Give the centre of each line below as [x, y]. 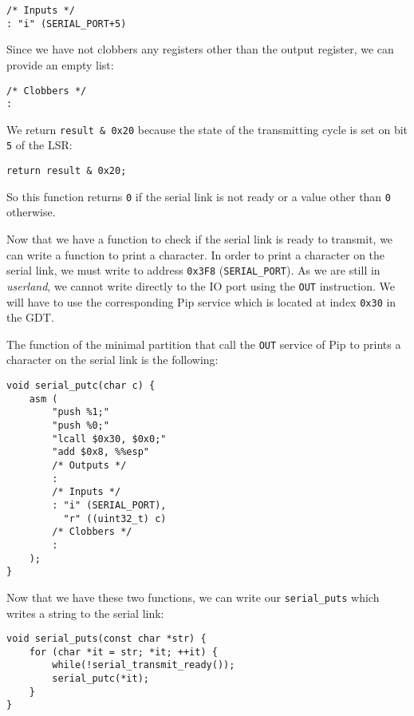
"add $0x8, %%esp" [101, 452]
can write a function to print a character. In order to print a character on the [196, 254]
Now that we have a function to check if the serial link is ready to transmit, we [200, 239]
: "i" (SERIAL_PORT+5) [67, 24]
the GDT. [30, 317]
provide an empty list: [60, 64]
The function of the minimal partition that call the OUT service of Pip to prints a [204, 344]
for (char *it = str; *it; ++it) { [123, 652]
